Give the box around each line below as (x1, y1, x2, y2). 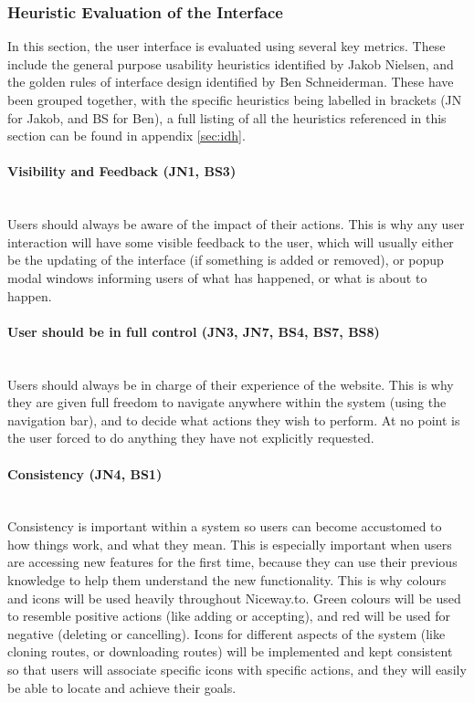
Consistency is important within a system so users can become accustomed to (7, 517, 442, 536)
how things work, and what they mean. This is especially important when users (7, 534, 452, 553)
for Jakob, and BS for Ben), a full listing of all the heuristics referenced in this (7, 108, 447, 127)
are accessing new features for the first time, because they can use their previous (7, 552, 458, 572)
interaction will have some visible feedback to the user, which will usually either (7, 232, 454, 251)
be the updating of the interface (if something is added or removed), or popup (7, 250, 444, 269)
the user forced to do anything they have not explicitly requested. (7, 428, 374, 447)
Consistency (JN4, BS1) (7, 464, 163, 483)
